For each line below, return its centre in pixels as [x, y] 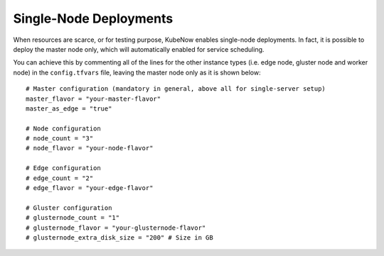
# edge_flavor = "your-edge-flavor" [90, 188]
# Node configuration [63, 128]
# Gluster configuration [69, 208]
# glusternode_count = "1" [73, 218]
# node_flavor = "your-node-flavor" [90, 148]
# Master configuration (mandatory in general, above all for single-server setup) [176, 89]
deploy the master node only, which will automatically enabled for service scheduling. [139, 49]
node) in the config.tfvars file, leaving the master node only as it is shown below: [137, 72]
